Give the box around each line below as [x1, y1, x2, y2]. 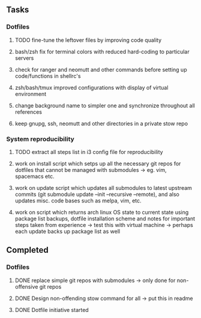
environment [14, 90, 47, 98]
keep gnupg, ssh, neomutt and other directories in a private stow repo [14, 120, 188, 127]
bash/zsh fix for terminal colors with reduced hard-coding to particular [14, 48, 190, 55]
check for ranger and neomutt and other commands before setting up [14, 66, 187, 73]
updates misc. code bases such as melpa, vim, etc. [14, 197, 142, 204]
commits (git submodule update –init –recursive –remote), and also [14, 190, 180, 198]
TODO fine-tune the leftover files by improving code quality [14, 36, 162, 44]
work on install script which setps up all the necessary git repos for [14, 160, 181, 167]
